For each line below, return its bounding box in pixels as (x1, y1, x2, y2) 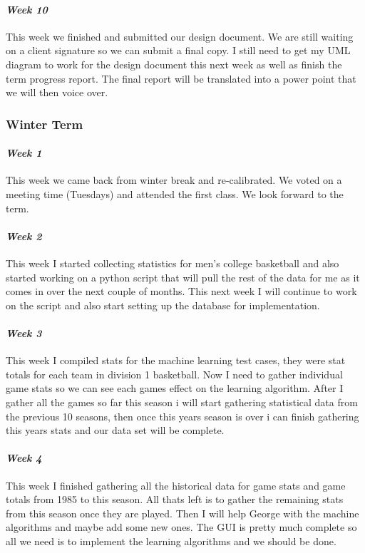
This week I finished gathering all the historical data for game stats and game (6, 477, 346, 492)
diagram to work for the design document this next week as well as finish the (6, 56, 342, 71)
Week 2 (6, 228, 42, 243)
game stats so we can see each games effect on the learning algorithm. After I (6, 381, 344, 396)
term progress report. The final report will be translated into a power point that (6, 71, 356, 86)
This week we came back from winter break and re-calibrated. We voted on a (6, 172, 342, 187)
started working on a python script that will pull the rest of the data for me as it (6, 269, 360, 284)
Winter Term (6, 115, 83, 133)
